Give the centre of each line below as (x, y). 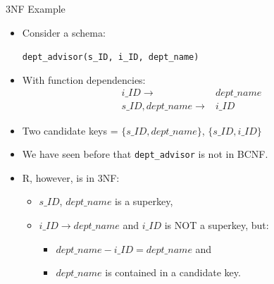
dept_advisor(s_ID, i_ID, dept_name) (111, 57)
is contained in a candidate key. (173, 272)
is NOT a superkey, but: (217, 224)
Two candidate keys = (70, 130)
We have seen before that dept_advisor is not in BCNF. (145, 154)
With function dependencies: (84, 79)
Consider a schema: (64, 32)
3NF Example (36, 8)
